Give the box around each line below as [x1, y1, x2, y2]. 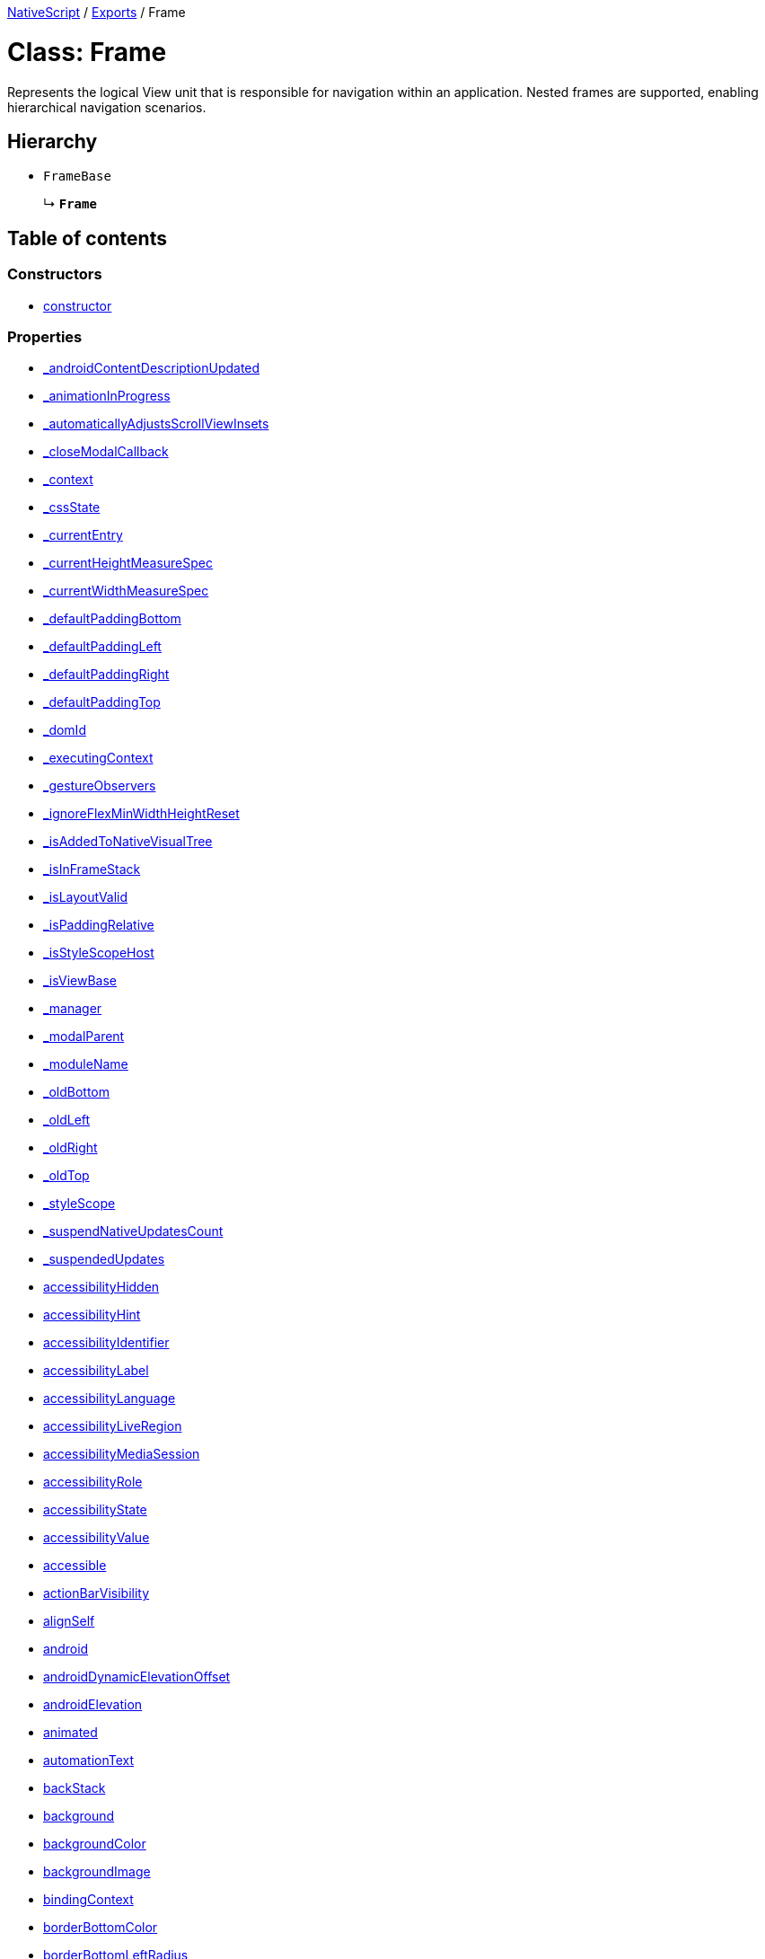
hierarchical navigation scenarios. [7, 99, 207, 115]
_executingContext [43, 750, 154, 766]
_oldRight [43, 1140, 98, 1156]
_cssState [43, 499, 101, 516]
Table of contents [7, 226, 167, 250]
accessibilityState [43, 1502, 147, 1518]
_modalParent [43, 1028, 125, 1045]
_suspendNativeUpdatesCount [43, 1223, 224, 1240]
